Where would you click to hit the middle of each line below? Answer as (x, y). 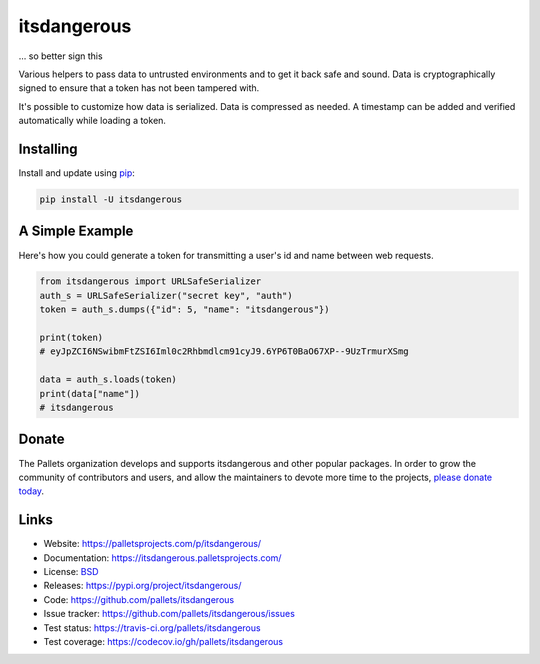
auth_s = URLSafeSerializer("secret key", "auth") (166, 295)
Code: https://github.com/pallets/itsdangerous (139, 599)
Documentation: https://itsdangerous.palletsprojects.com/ (162, 557)
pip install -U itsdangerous (111, 199)
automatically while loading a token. (92, 121)
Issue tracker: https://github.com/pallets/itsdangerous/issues (169, 614)
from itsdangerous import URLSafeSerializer (150, 281)
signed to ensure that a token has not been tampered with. (139, 88)
